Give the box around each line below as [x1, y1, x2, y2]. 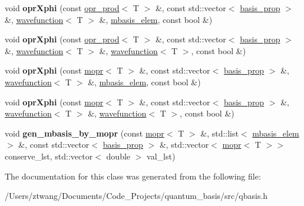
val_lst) [147, 149, 176, 162]
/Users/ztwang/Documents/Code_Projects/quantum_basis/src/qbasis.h [5, 190, 268, 202]
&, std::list [200, 127, 239, 139]
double [106, 149, 131, 162]
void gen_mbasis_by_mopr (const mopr [5, 127, 164, 139]
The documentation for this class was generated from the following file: [5, 170, 261, 182]
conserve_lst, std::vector [5, 149, 93, 162]
